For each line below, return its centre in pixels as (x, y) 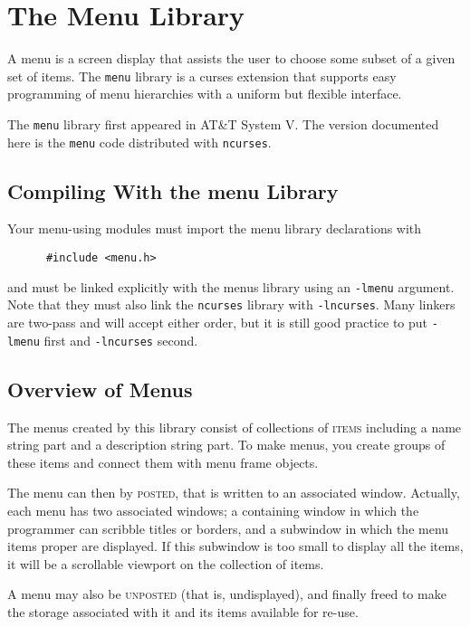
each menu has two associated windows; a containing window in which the (213, 510)
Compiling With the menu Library (173, 190)
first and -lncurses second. (121, 340)
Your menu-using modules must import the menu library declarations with (215, 228)
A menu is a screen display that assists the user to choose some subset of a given (231, 58)
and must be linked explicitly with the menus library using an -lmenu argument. (231, 286)
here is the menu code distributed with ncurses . (139, 142)
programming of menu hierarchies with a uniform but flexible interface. (205, 94)
